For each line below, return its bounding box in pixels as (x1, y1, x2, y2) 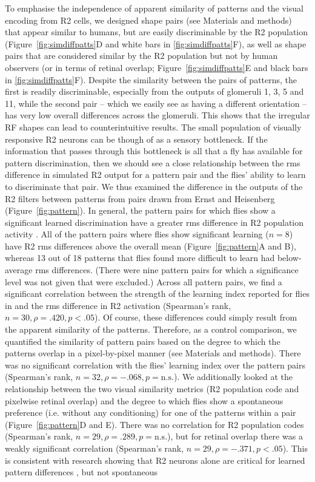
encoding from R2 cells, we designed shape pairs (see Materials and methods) (5, 13, 292, 26)
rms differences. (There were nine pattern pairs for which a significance (35, 263, 299, 276)
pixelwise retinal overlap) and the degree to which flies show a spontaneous (5, 394, 283, 407)
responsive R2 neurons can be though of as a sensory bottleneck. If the (5, 132, 268, 145)
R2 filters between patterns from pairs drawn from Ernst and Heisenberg (5, 192, 275, 205)
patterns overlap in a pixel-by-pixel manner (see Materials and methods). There (5, 347, 301, 359)
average (5, 263, 33, 276)
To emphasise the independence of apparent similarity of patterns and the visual (5, 2, 303, 14)
